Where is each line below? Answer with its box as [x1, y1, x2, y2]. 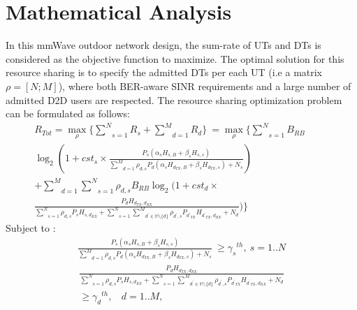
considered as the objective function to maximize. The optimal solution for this [6, 51, 344, 66]
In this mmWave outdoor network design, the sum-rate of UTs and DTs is [6, 38, 321, 52]
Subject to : [6, 221, 56, 235]
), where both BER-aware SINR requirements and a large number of [58, 78, 351, 93]
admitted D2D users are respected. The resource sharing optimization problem [6, 92, 342, 107]
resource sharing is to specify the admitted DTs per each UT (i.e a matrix [6, 65, 323, 80]
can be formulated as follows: [6, 106, 130, 121]
